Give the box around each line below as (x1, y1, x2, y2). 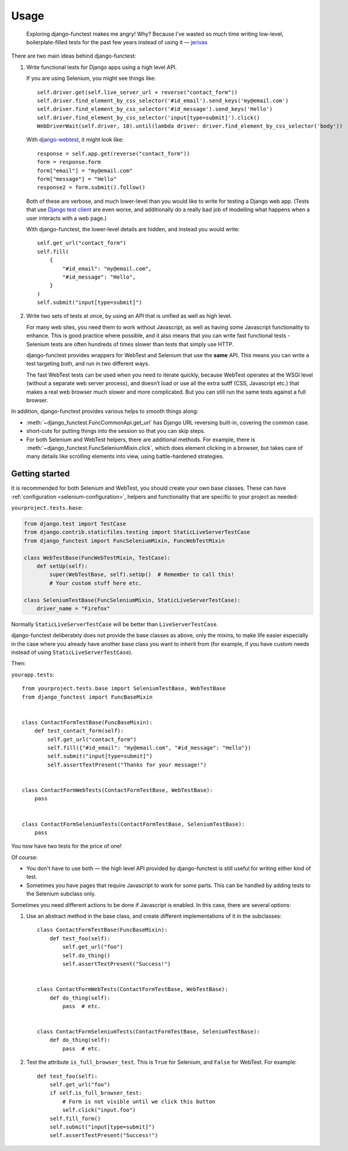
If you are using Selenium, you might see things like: (26, 74, 156, 82)
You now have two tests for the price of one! (11, 842, 122, 850)
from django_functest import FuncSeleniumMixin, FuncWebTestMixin (24, 537, 225, 544)
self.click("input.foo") (62, 1107, 136, 1113)
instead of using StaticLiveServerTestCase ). (11, 648, 133, 656)
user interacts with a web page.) (26, 214, 107, 222)
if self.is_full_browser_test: (49, 1090, 143, 1097)
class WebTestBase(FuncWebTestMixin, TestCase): (24, 554, 171, 561)
